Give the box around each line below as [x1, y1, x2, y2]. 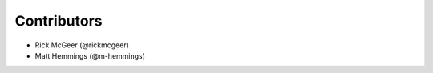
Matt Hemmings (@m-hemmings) [34, 51, 146, 60]
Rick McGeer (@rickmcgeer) [34, 40, 130, 50]
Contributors [14, 12, 103, 30]
